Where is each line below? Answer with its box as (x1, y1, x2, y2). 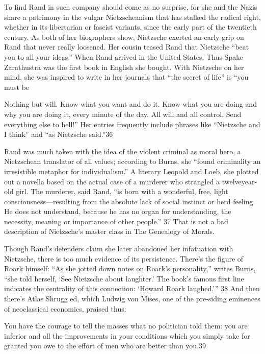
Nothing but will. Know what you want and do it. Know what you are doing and (4, 99, 257, 109)
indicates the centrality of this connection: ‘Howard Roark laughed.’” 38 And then (4, 283, 260, 294)
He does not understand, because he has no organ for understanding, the (4, 206, 231, 217)
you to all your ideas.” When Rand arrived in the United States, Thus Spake (4, 51, 243, 62)
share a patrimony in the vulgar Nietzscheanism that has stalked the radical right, (4, 11, 261, 22)
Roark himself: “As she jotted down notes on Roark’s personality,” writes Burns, (4, 263, 256, 274)
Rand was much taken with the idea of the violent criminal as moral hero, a (4, 146, 241, 156)
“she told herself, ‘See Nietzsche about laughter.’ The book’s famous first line (4, 273, 244, 284)
